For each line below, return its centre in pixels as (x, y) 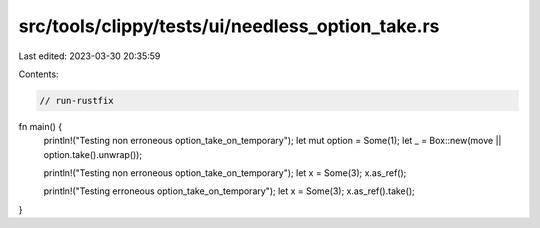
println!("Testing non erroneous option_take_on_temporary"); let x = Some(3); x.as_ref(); (225, 173)
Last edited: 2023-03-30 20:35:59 (89, 56)
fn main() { (40, 126)
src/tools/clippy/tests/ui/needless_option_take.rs (229, 26)
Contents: (38, 74)
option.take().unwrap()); (93, 154)
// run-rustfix (76, 100)
